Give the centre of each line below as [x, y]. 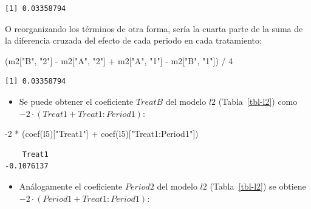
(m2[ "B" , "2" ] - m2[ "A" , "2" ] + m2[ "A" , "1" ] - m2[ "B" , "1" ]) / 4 [119, 60]
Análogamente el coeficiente [71, 186]
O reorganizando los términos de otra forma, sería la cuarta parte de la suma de [154, 28]
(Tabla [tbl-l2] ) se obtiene [258, 186]
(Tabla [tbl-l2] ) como [258, 101]
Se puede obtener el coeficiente [76, 101]
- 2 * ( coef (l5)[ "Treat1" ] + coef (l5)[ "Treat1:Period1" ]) [102, 134]
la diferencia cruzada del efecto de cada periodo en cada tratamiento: [133, 40]
